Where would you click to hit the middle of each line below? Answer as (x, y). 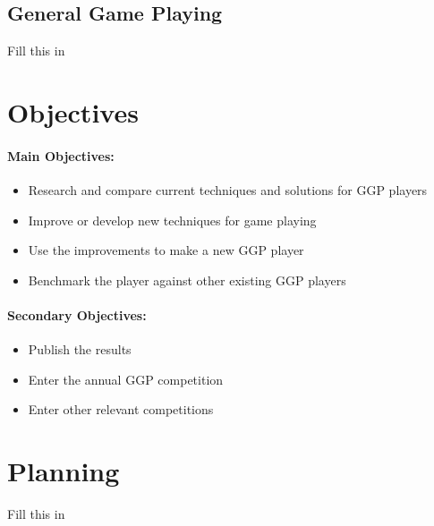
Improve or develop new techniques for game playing (172, 220)
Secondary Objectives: (77, 314)
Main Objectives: (61, 155)
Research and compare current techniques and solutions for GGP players (228, 189)
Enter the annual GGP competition (126, 379)
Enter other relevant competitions (121, 409)
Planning (64, 471)
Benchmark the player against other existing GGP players (187, 280)
